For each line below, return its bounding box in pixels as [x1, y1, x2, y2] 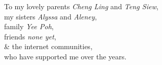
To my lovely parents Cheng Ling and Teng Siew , [4, 1, 158, 11]
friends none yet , [4, 31, 56, 41]
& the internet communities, [4, 41, 92, 52]
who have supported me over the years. [4, 51, 127, 61]
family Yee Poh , [4, 21, 54, 32]
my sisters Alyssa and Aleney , [4, 11, 97, 21]
